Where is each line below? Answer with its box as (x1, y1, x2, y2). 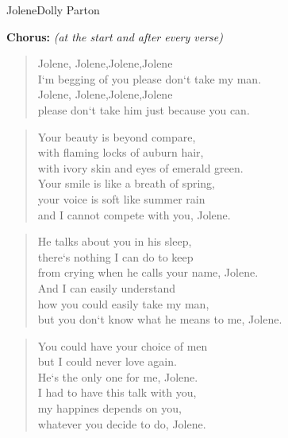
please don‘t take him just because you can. (37, 101, 250, 118)
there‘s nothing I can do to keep (37, 248, 194, 265)
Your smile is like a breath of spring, (37, 175, 215, 192)
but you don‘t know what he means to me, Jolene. (37, 311, 282, 328)
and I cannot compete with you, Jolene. (37, 206, 231, 223)
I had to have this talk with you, (37, 384, 197, 401)
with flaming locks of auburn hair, (37, 144, 204, 161)
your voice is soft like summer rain (37, 190, 205, 207)
